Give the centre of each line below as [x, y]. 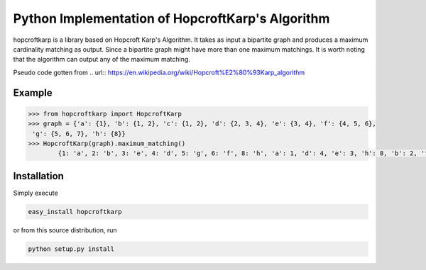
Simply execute [35, 193]
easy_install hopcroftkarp [75, 212]
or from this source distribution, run [65, 230]
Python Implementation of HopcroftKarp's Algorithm [171, 18]
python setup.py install [71, 249]
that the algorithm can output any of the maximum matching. [102, 60]
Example [33, 92]
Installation [38, 176]
